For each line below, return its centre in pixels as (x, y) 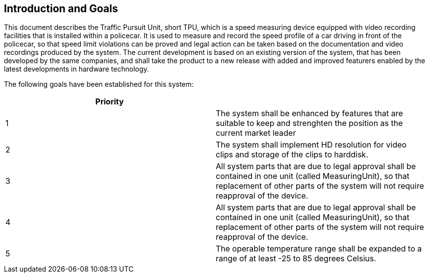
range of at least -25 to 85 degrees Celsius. (296, 259)
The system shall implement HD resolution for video (311, 145)
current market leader (256, 133)
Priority (110, 102)
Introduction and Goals (61, 9)
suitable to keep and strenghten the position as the (309, 123)
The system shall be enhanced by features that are (309, 113)
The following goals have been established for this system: (99, 84)
